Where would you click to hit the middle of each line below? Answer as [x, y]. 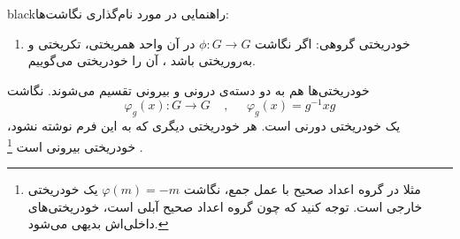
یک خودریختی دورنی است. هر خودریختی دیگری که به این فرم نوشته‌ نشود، [204, 126]
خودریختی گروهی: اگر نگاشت [333, 43]
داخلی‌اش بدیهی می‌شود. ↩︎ [98, 224]
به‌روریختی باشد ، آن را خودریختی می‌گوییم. [142, 60]
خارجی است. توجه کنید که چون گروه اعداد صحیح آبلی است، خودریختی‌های [225, 206]
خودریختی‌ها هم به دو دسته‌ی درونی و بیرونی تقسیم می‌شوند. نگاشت [188, 90]
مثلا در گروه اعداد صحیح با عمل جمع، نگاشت [302, 189]
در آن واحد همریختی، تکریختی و [111, 43]
